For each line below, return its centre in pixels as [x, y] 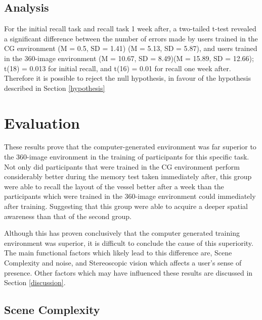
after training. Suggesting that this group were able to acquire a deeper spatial [126, 206]
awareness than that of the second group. [68, 216]
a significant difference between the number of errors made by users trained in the [131, 38]
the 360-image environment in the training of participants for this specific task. [127, 157]
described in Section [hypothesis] [55, 88]
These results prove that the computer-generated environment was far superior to [130, 147]
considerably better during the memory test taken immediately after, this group [128, 176]
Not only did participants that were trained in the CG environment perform [122, 166]
